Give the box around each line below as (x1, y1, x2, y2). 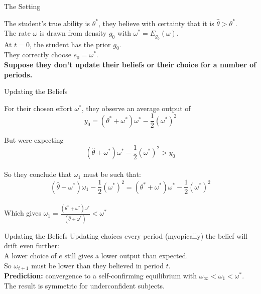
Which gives (4, 208, 41, 218)
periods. (4, 69, 33, 79)
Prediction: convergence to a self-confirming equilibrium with (4, 270, 197, 280)
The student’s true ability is (4, 18, 90, 28)
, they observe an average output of (81, 103, 191, 113)
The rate (4, 28, 31, 38)
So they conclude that (4, 169, 72, 179)
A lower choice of (4, 250, 57, 260)
